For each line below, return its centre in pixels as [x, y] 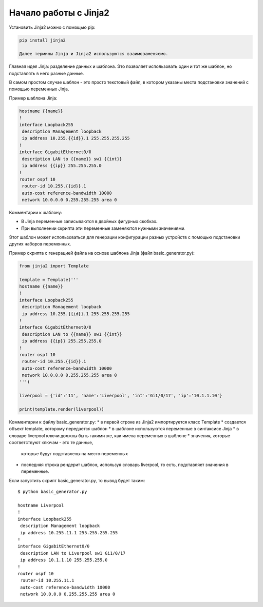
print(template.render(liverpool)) [62, 409]
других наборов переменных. [40, 244]
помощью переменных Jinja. [39, 89]
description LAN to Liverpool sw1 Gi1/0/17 [73, 553]
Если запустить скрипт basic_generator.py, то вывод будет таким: [77, 480]
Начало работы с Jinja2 [59, 13]
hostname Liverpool [41, 505]
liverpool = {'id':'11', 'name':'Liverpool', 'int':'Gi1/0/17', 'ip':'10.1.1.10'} [121, 396]
